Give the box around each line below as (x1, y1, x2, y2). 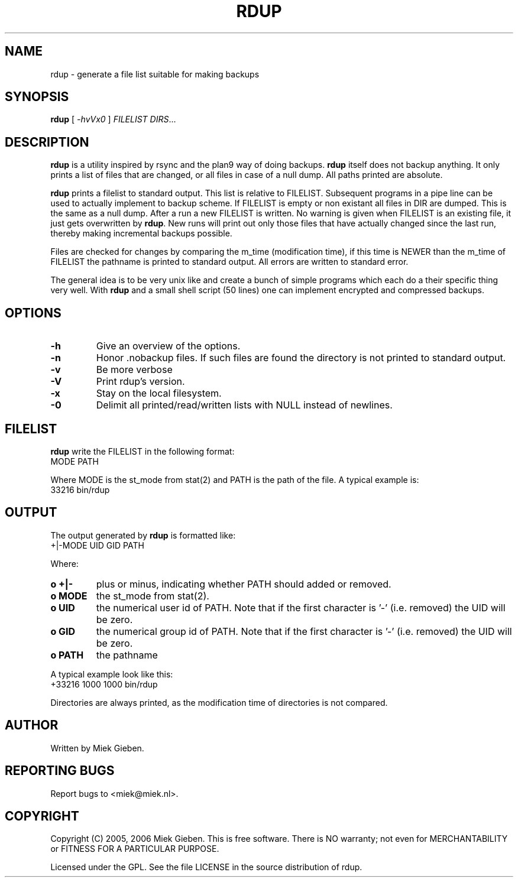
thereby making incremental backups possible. (50, 228, 232, 239)
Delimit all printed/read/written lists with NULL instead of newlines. (96, 399, 393, 411)
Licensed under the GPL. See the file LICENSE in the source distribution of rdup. (50, 862, 362, 873)
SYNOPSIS (5, 89, 69, 105)
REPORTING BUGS (5, 763, 115, 779)
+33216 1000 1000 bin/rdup (50, 679, 158, 689)
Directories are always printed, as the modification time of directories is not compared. (50, 697, 388, 708)
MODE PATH (50, 456, 99, 466)
